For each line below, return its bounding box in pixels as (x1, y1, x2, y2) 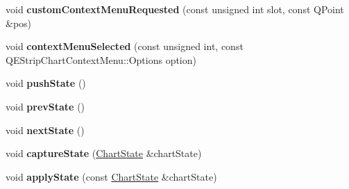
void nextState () (6, 122, 85, 137)
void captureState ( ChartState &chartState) (6, 146, 202, 161)
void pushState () (6, 76, 86, 90)
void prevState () (6, 99, 85, 113)
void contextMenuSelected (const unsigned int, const (6, 39, 244, 54)
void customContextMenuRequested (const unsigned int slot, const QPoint (6, 2, 344, 16)
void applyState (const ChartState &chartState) (6, 169, 217, 183)
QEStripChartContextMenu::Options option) (6, 52, 196, 67)
